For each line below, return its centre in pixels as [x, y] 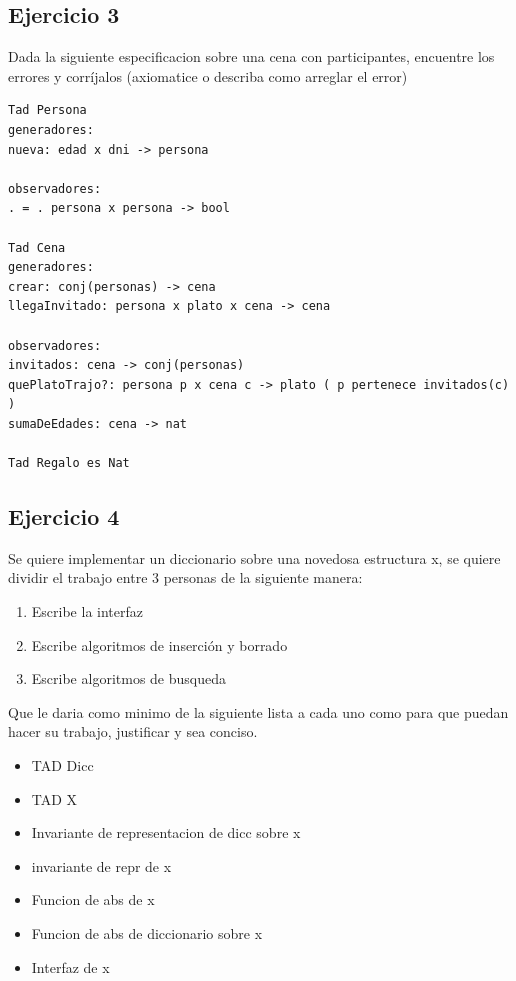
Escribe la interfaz [87, 611]
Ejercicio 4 [64, 516]
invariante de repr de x [101, 865]
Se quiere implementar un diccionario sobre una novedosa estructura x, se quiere [254, 557]
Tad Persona [47, 110]
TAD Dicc [62, 765]
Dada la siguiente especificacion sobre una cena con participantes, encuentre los [251, 56]
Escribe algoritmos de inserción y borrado [159, 644]
